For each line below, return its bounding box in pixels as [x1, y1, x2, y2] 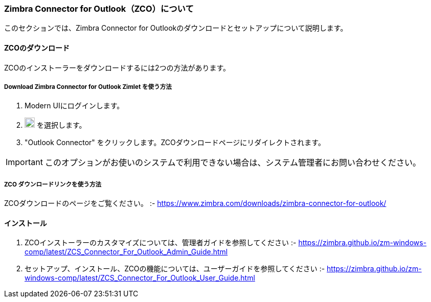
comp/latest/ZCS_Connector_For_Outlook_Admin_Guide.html [25, 247, 228, 257]
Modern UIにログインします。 [25, 101, 124, 110]
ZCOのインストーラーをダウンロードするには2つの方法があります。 [4, 63, 231, 72]
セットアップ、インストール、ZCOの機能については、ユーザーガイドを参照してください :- [25, 264, 325, 273]
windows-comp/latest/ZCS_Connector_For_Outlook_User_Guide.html [25, 273, 255, 283]
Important [6, 157, 43, 168]
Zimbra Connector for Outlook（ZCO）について [4, 4, 194, 14]
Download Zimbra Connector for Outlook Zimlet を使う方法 [4, 83, 172, 90]
